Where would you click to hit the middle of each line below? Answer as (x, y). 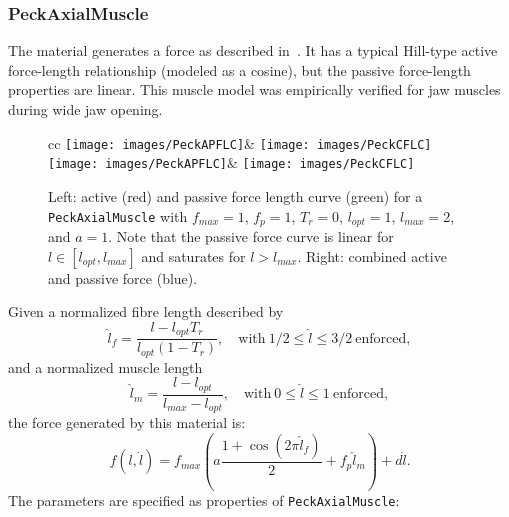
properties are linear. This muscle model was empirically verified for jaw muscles (254, 89)
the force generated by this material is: (127, 422)
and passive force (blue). (123, 277)
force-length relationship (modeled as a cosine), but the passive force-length (239, 69)
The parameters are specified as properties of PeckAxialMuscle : (204, 499)
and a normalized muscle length (105, 366)
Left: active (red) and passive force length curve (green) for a (235, 195)
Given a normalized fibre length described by (146, 311)
